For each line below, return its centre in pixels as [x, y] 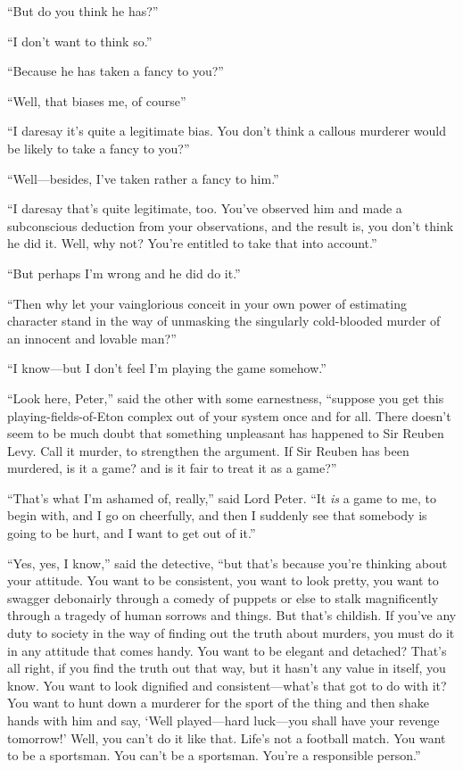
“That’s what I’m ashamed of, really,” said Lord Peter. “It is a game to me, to [222, 497]
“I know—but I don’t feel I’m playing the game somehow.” [167, 368]
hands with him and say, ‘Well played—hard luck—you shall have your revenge [223, 720]
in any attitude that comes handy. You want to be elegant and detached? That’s [227, 650]
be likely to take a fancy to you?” [99, 148]
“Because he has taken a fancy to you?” [116, 71]
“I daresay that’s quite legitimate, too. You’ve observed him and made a [205, 208]
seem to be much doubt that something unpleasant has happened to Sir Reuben [226, 433]
